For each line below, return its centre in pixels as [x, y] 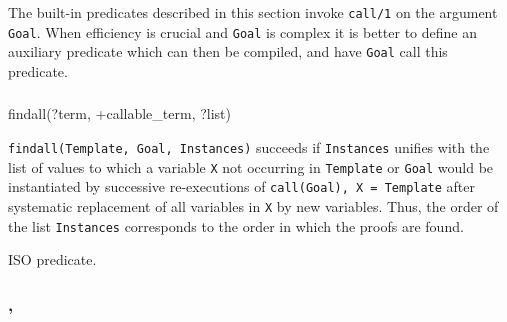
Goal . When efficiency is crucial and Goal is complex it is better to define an [243, 31]
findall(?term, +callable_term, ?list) [120, 113]
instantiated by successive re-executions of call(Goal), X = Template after [242, 186]
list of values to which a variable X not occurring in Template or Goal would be [251, 166]
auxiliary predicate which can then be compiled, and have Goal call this [228, 51]
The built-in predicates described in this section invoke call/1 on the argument [253, 12]
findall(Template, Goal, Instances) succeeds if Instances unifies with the [249, 147]
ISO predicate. [52, 259]
